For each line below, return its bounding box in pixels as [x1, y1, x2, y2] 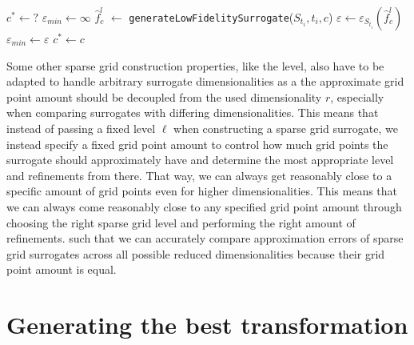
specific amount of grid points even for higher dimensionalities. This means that [6, 183, 398, 199]
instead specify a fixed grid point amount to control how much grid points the [6, 135, 388, 152]
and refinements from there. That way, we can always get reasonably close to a [6, 166, 392, 183]
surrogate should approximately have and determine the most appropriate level [6, 151, 394, 168]
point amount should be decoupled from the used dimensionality [6, 88, 322, 105]
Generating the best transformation [6, 308, 408, 341]
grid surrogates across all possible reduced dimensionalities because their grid [6, 245, 385, 262]
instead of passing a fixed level [6, 119, 156, 136]
